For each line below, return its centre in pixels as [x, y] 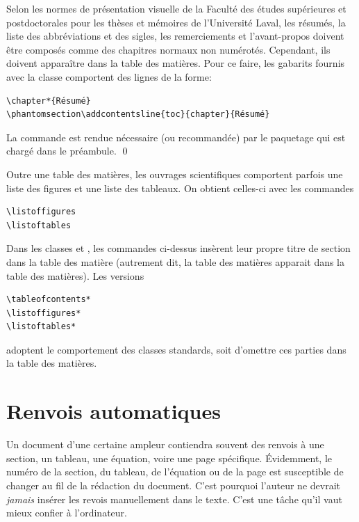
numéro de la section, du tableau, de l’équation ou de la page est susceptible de [175, 472]
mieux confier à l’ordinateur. [67, 513]
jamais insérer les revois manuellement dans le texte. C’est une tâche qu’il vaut [174, 499]
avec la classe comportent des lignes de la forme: [109, 76]
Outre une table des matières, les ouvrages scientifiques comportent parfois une [175, 174]
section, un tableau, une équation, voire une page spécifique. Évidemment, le [169, 458]
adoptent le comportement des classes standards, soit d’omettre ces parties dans [176, 349]
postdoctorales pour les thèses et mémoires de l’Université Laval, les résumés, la [176, 22]
